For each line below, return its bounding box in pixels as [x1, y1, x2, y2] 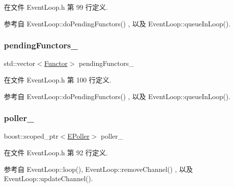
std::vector [4, 58, 35, 68]
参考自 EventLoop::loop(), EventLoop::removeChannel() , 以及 [4, 164, 193, 174]
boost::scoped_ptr [4, 131, 59, 141]
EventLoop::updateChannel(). [4, 173, 93, 184]
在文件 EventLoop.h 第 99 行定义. [4, 2, 108, 12]
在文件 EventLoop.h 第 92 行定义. [4, 147, 108, 157]
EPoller [67, 131, 90, 141]
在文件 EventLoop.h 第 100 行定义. [4, 75, 111, 84]
